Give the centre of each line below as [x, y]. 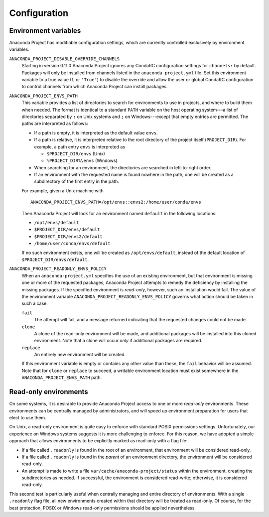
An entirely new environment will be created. [80, 355]
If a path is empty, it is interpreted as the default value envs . [96, 132]
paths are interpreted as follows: [55, 124]
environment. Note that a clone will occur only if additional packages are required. [118, 341]
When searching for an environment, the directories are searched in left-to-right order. [123, 167]
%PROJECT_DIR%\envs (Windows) [82, 161]
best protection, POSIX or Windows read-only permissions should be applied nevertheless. [103, 508]
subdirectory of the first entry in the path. [77, 181]
